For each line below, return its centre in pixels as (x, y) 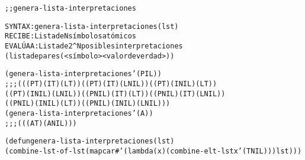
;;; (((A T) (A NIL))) (41, 123)
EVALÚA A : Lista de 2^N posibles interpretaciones (94, 46)
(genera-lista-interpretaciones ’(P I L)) (83, 74)
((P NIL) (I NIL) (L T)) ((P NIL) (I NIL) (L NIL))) (88, 104)
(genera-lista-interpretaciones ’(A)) (79, 113)
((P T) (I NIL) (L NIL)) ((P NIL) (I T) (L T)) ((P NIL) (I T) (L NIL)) (115, 94)
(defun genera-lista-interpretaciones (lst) (90, 141)
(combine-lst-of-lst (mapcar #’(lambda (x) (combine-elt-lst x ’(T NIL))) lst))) (153, 151)
